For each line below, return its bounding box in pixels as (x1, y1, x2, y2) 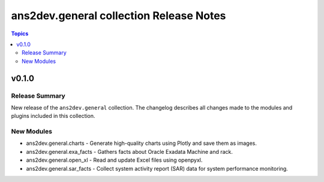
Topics (11, 30, 29, 37)
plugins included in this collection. (11, 113, 95, 120)
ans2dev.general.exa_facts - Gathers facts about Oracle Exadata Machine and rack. (26, 148, 233, 155)
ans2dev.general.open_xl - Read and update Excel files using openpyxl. (26, 156, 203, 164)
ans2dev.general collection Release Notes (11, 9, 226, 22)
